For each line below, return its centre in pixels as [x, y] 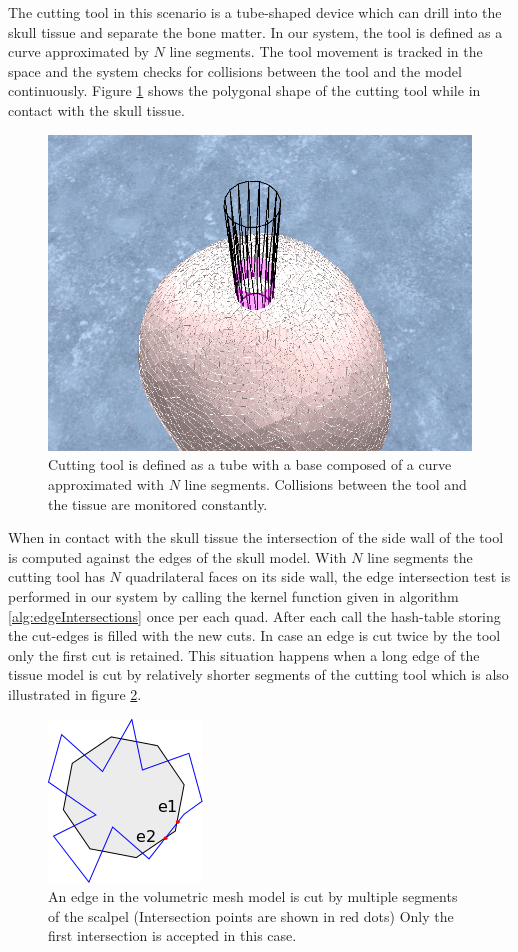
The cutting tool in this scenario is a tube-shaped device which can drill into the [255, 12]
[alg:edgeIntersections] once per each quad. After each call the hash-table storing [254, 615]
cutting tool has [56, 576]
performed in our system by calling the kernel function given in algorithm [233, 595]
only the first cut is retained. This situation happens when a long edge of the [244, 654]
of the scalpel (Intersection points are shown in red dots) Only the [251, 915]
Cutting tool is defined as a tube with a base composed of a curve [250, 464]
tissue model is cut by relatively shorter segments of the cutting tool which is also [258, 674]
